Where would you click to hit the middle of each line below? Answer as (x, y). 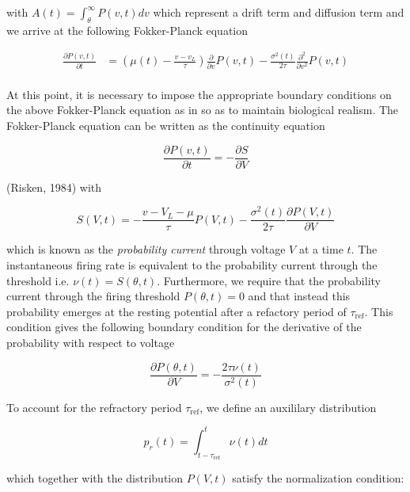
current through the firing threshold (93, 296)
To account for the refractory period (94, 407)
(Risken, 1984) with (54, 187)
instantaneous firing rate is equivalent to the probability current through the (192, 265)
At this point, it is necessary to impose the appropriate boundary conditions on (199, 94)
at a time (321, 249)
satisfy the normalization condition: (318, 477)
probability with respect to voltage (91, 342)
